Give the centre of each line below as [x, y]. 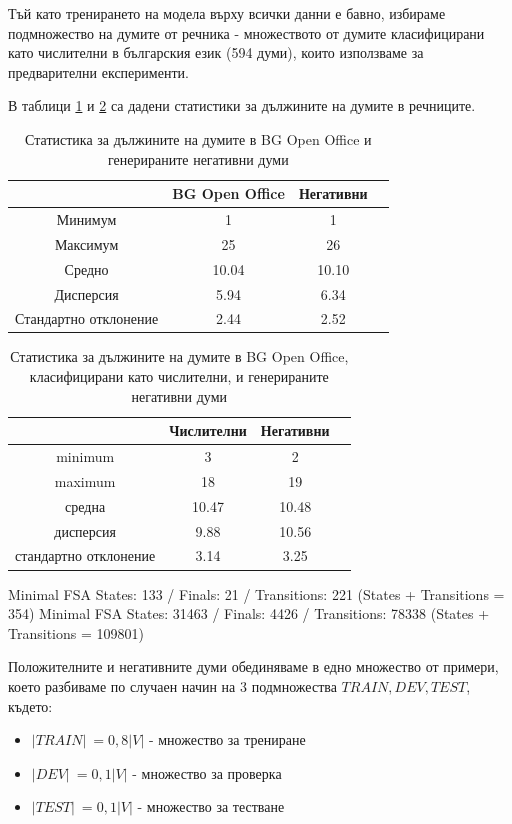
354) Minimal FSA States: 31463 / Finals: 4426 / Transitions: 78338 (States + [249, 613]
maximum [85, 480]
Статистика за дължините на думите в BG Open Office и [198, 138]
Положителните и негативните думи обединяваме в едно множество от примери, [253, 666]
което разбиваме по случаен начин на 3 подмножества [172, 685]
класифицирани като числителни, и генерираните [179, 376]
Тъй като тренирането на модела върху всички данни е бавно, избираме [227, 13]
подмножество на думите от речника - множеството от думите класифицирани [246, 32]
